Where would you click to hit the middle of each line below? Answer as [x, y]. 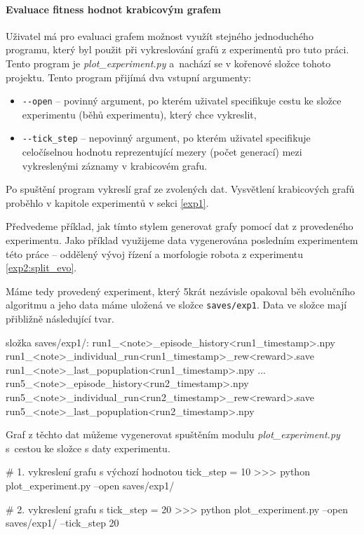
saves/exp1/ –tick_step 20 [62, 523]
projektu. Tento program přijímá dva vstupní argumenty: [128, 77]
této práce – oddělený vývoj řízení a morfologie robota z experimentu [155, 253]
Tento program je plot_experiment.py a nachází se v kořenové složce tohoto [168, 63]
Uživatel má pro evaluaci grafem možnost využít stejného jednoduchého [160, 35]
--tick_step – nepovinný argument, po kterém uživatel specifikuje [166, 138]
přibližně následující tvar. [60, 319]
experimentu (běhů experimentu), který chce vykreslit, [139, 114]
